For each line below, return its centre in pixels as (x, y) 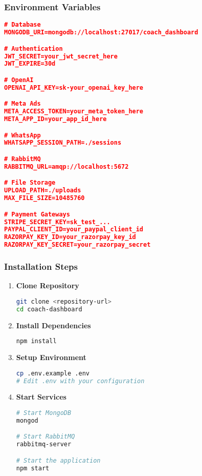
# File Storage (30, 183)
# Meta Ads (23, 104)
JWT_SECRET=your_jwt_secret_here (61, 56)
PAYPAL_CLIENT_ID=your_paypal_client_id (74, 230)
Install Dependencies (53, 325)
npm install (36, 341)
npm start (33, 468)
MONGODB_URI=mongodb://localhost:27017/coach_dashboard (101, 33)
